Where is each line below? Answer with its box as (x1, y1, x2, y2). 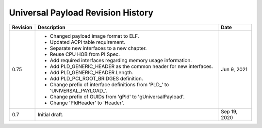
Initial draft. (37, 111, 64, 118)
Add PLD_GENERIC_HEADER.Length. (49, 69, 133, 76)
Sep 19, (221, 108, 238, 115)
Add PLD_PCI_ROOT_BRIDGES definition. (49, 75, 143, 82)
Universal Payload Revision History (9, 7, 154, 18)
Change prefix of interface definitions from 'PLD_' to (49, 81, 169, 88)
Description (37, 24, 65, 31)
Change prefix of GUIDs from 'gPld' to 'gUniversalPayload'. (49, 93, 185, 100)
